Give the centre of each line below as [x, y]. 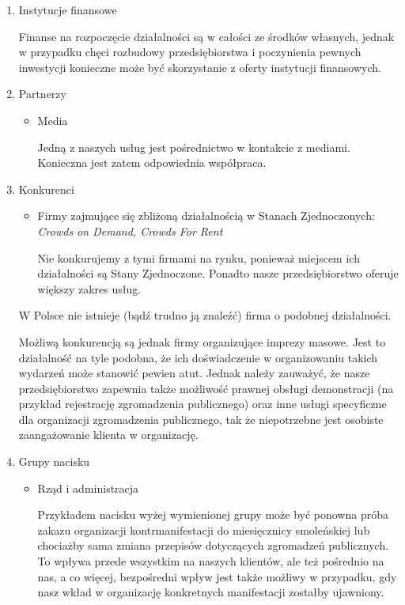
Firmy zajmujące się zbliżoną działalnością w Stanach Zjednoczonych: [206, 216]
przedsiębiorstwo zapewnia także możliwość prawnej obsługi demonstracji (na [206, 388]
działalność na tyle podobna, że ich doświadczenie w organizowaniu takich [198, 357]
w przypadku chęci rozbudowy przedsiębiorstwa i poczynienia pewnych [190, 52]
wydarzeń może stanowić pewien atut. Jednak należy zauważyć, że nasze [194, 373]
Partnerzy [42, 94]
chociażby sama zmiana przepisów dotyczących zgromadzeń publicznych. [213, 545]
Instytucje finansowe [68, 9]
